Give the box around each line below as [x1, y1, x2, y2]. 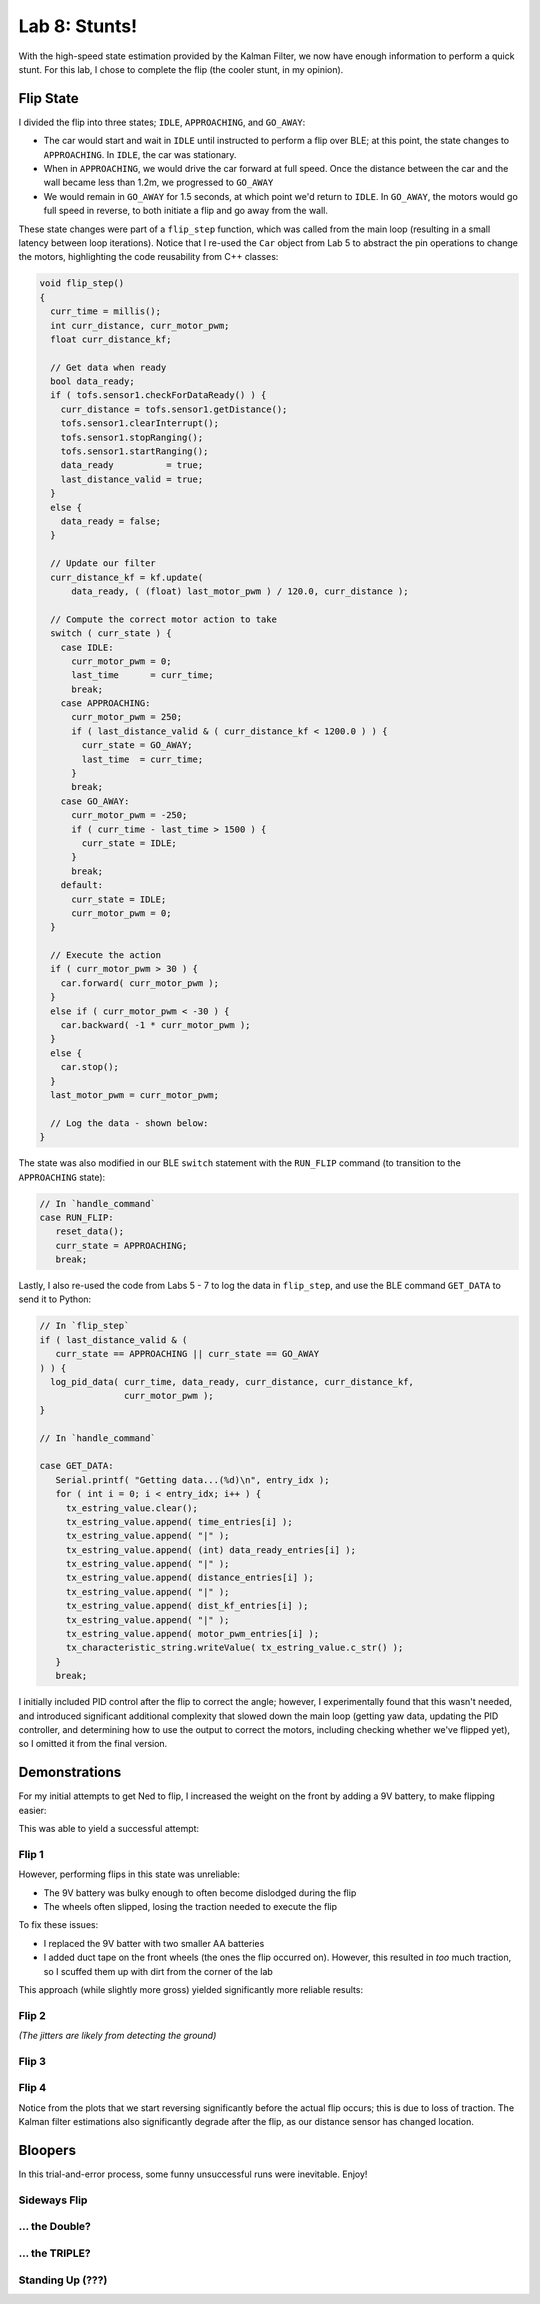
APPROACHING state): [18, 1171, 106, 1183]
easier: [18, 1804, 47, 1816]
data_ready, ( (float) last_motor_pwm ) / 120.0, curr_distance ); [71, 585, 409, 597]
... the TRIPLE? [18, 2246, 91, 2260]
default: [60, 880, 104, 891]
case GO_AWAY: [60, 795, 130, 807]
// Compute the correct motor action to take [50, 613, 277, 625]
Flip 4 [18, 2081, 47, 2095]
